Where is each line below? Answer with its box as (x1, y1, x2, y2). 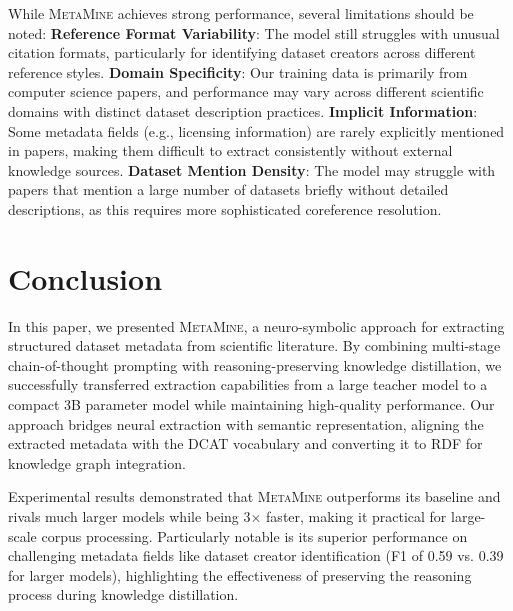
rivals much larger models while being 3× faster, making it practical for (8, 506, 447, 526)
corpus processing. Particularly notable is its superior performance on (41, 525, 468, 546)
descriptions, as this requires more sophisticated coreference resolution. (8, 198, 442, 219)
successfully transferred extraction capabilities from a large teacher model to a (8, 374, 488, 395)
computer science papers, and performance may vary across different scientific (8, 81, 484, 102)
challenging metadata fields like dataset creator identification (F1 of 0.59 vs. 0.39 (8, 545, 504, 566)
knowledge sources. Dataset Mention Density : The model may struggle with (8, 159, 496, 180)
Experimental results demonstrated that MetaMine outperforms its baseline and (8, 486, 501, 507)
